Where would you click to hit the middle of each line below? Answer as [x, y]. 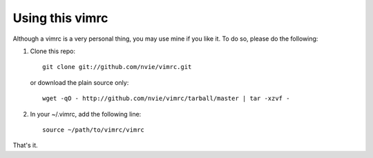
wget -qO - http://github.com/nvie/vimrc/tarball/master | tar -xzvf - [166, 99]
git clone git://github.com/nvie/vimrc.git [117, 67]
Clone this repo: [53, 51]
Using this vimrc [60, 18]
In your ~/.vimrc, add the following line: [86, 114]
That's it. [25, 146]
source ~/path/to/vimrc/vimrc [94, 130]
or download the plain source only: [79, 82]
